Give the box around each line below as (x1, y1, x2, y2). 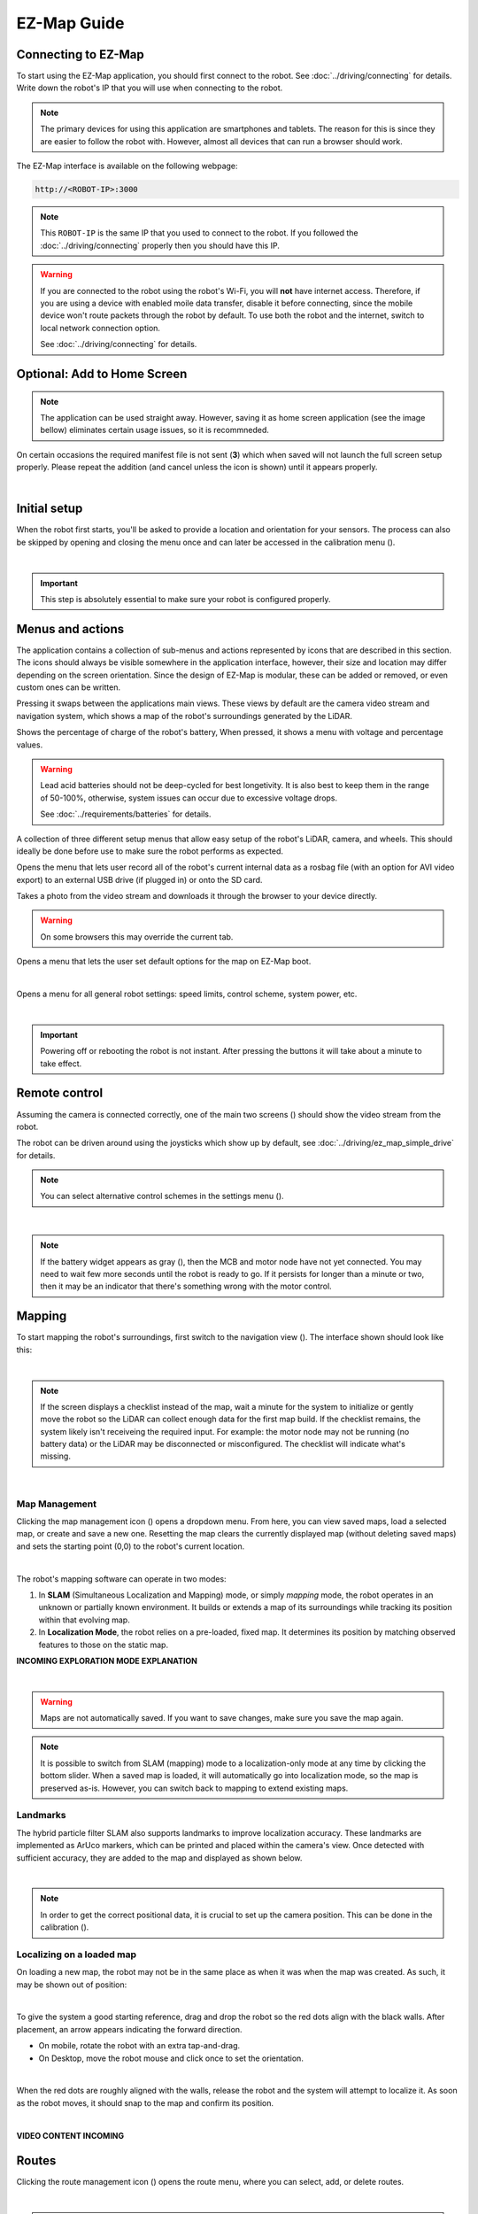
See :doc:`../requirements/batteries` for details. (40, 809, 212, 819)
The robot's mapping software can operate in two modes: (16, 1573, 227, 1584)
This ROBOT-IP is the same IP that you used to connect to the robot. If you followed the (40, 228, 358, 238)
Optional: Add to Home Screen (16, 366, 188, 381)
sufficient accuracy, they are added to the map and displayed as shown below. (16, 1852, 303, 1863)
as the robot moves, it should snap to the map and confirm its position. (16, 2097, 274, 2108)
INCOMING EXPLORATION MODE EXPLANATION (16, 1655, 198, 1666)
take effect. (40, 1058, 82, 1069)
